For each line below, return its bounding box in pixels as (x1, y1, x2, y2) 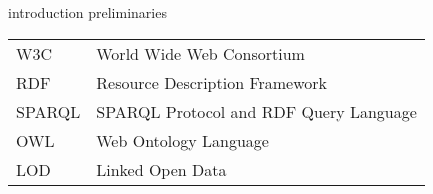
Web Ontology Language (96, 128, 269, 152)
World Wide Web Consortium (96, 41, 305, 65)
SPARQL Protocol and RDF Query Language (96, 99, 417, 123)
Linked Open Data (96, 157, 227, 181)
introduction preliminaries (8, 2, 167, 22)
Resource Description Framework (96, 70, 328, 94)
